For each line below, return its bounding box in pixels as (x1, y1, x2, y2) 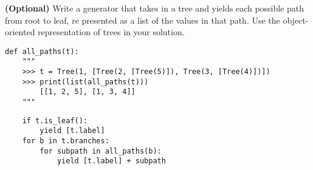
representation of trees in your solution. (38, 25, 185, 38)
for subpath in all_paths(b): (40, 146, 162, 155)
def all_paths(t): (5, 47, 79, 56)
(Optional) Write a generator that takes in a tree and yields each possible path (5, 2, 304, 14)
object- (283, 13, 309, 26)
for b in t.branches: (22, 137, 109, 146)
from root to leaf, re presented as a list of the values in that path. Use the (5, 13, 280, 26)
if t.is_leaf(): (22, 116, 88, 125)
